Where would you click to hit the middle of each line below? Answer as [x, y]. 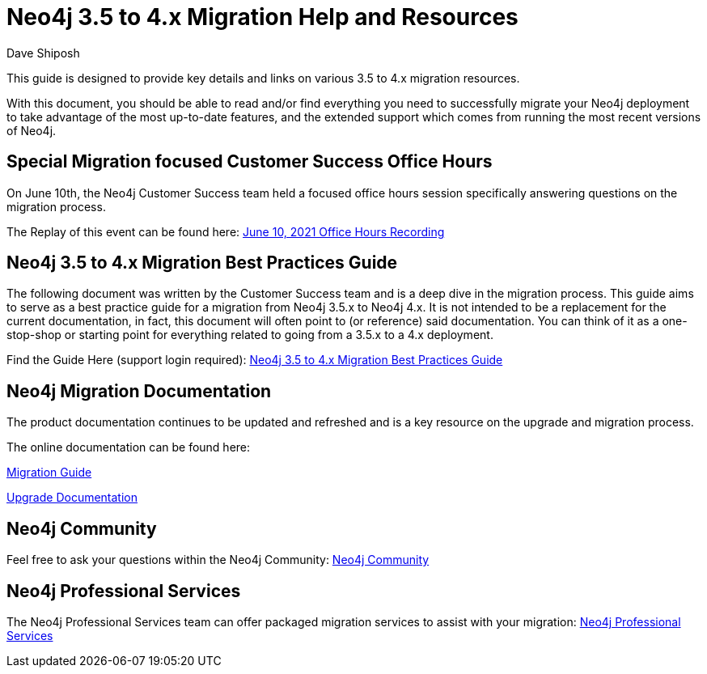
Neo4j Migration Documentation [139, 391]
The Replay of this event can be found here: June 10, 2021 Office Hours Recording [226, 231]
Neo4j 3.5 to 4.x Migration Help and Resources [262, 17]
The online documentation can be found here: [129, 447]
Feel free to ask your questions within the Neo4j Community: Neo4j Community [218, 560]
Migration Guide [49, 473]
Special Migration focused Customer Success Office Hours [250, 162]
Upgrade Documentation [72, 498]
